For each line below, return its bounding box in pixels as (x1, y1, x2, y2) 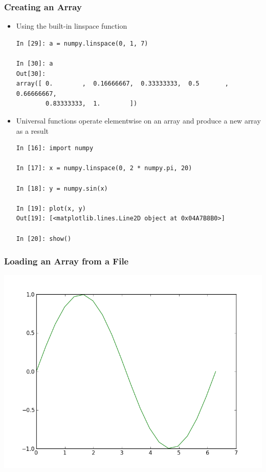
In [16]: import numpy (16, 145, 94, 152)
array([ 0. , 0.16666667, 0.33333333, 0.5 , (16, 80, 229, 88)
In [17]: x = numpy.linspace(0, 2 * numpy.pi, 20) (16, 165, 192, 172)
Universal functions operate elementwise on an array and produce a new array (16, 115, 261, 126)
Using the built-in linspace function (16, 20, 127, 31)
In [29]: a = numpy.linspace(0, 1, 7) (16, 39, 148, 47)
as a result (16, 125, 49, 136)
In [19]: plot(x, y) (16, 204, 86, 212)
